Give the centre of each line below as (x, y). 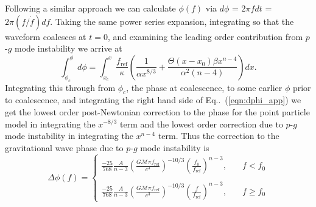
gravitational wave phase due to (64, 147)
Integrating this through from (60, 87)
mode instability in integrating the (69, 136)
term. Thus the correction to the (219, 136)
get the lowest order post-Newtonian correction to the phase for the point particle (157, 111)
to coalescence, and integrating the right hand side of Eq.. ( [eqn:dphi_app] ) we (153, 100)
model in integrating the (50, 124)
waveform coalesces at (46, 36)
